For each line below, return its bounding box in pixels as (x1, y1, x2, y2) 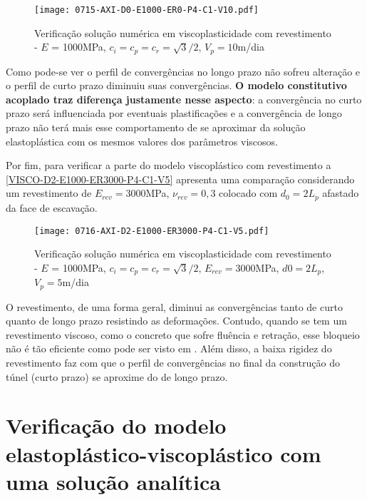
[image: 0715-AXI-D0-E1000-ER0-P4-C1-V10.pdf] (34, 5, 259, 15)
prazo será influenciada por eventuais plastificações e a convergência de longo (6, 106, 342, 121)
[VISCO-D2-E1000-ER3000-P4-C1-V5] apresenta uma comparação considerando (6, 171, 355, 186)
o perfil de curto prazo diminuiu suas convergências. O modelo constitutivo (6, 78, 347, 93)
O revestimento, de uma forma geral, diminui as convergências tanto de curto (6, 299, 343, 314)
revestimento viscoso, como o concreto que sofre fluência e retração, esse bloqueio (6, 327, 360, 342)
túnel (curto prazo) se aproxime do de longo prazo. (6, 369, 228, 384)
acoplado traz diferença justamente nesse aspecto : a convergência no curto (6, 91, 362, 106)
